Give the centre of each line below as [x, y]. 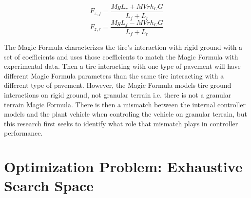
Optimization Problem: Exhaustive [123, 167]
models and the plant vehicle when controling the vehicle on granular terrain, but [125, 114]
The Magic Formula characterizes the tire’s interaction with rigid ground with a [123, 47]
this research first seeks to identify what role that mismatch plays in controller [121, 123]
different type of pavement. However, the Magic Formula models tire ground [118, 85]
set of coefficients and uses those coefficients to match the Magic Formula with [121, 56]
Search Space [49, 186]
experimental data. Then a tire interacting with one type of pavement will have [122, 66]
